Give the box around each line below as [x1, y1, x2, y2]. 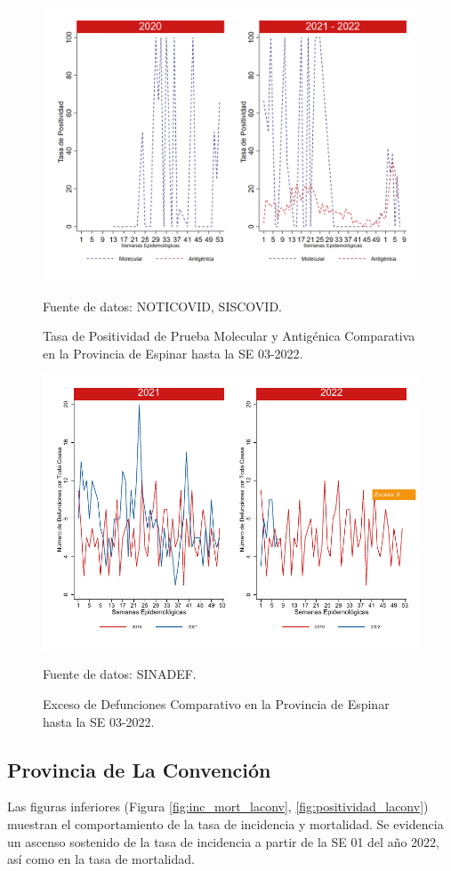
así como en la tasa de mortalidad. [7, 850, 195, 868]
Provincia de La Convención [7, 755, 271, 783]
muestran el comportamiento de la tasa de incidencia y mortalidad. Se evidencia [7, 814, 444, 833]
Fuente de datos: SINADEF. [43, 665, 197, 683]
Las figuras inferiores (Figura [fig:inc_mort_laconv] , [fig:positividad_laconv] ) [7, 797, 429, 816]
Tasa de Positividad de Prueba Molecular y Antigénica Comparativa [43, 327, 415, 345]
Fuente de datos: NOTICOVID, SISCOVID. [43, 296, 282, 315]
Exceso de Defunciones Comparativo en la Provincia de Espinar [43, 694, 390, 713]
